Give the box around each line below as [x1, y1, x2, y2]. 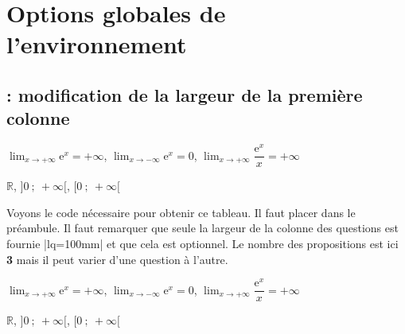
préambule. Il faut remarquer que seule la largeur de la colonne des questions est [6, 219, 399, 236]
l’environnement [6, 28, 187, 60]
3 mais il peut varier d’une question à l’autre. [6, 250, 228, 267]
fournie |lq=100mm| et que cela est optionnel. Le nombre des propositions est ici [6, 235, 399, 252]
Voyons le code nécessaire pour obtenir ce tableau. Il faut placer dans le [6, 204, 356, 220]
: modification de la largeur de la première [6, 82, 363, 107]
